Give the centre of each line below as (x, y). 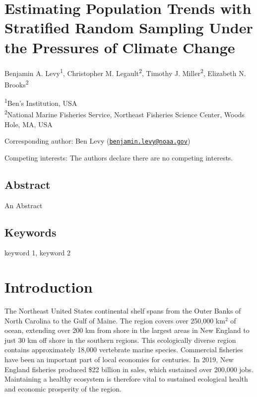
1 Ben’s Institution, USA (41, 102)
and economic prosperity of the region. (63, 388)
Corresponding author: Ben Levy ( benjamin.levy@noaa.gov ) (97, 141)
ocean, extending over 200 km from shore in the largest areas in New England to (127, 330)
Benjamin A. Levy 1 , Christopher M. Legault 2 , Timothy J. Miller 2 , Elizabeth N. (125, 72)
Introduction (49, 287)
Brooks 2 (17, 83)
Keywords (31, 232)
